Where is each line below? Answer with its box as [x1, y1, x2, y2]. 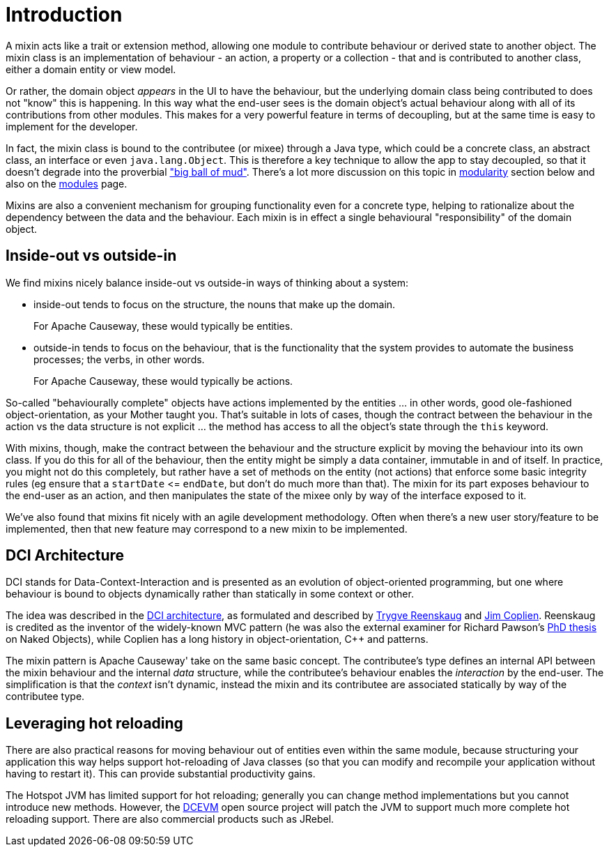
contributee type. [6, 690, 85, 703]
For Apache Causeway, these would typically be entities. [33, 319, 293, 332]
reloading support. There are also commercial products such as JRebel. [6, 813, 334, 826]
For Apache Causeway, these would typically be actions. [33, 374, 293, 387]
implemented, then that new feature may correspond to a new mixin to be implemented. [6, 522, 408, 535]
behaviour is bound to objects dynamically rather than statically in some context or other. [6, 588, 414, 600]
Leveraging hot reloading [6, 714, 183, 732]
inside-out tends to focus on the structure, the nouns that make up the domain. [33, 298, 396, 310]
